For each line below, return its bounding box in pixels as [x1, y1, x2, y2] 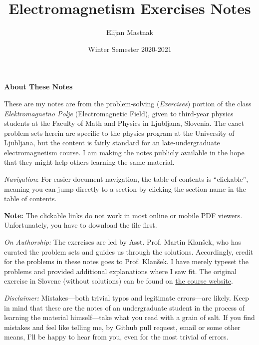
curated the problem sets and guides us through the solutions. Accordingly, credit [4, 246, 254, 257]
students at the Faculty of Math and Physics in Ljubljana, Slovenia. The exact [4, 118, 245, 128]
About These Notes [4, 81, 73, 92]
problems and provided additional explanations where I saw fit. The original [4, 266, 237, 276]
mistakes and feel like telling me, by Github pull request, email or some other [4, 322, 241, 332]
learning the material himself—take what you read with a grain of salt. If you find [4, 312, 255, 323]
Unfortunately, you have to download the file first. [4, 220, 157, 230]
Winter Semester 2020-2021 [88, 43, 172, 54]
